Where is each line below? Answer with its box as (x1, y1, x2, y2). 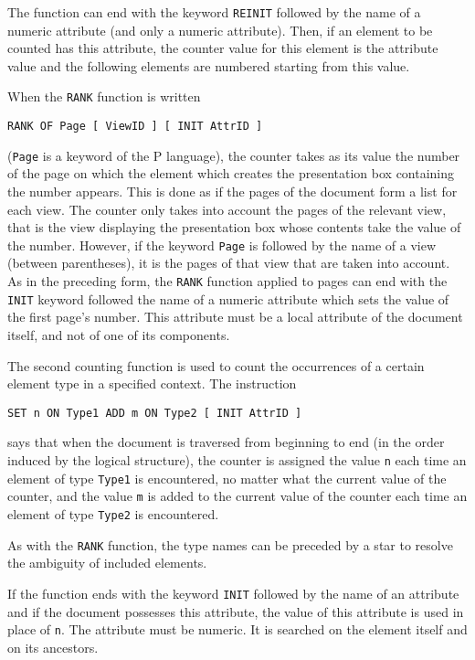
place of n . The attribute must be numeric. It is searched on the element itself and (7, 620, 468, 639)
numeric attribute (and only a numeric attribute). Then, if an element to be (7, 20, 433, 39)
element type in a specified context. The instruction (7, 374, 297, 393)
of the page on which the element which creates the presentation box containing (7, 164, 455, 183)
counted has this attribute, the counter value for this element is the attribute (7, 38, 438, 58)
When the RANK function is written (7, 87, 201, 106)
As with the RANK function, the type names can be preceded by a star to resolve (7, 535, 453, 554)
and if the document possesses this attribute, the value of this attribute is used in (7, 601, 464, 621)
